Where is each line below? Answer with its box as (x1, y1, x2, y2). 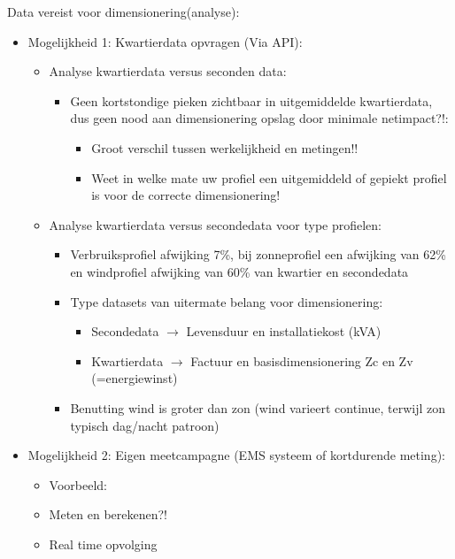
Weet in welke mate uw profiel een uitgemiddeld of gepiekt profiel (91, 168, 447, 187)
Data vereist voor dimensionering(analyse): (7, 3, 240, 20)
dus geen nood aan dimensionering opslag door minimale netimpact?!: (70, 109, 449, 127)
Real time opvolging (49, 534, 158, 553)
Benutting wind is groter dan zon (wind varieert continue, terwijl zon (70, 398, 445, 417)
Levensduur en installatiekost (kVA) (186, 322, 382, 341)
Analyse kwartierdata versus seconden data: (49, 62, 287, 80)
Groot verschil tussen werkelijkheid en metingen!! (91, 138, 359, 157)
